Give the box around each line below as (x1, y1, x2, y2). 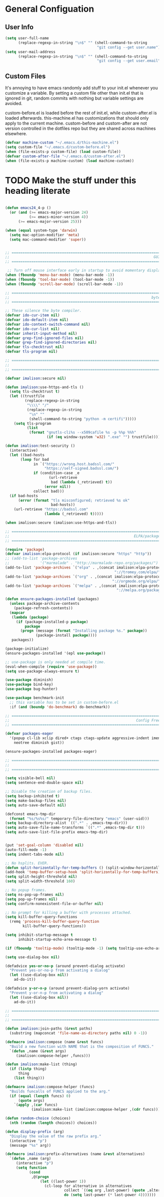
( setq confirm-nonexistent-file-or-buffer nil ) (5, 901, 104, 906)
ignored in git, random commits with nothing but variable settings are (5, 95, 144, 101)
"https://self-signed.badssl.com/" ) (44, 466, 119, 471)
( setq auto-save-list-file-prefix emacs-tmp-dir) (5, 830, 108, 835)
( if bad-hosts (9, 493, 38, 498)
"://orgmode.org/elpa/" (112, 578, 161, 584)
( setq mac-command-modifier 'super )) (9, 237, 86, 242)
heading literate (5, 185, 71, 196)
